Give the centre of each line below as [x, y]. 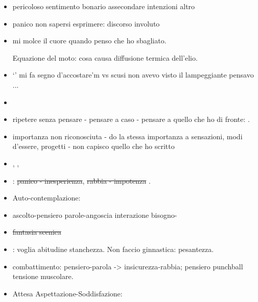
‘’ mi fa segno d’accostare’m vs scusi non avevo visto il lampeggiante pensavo [133, 75]
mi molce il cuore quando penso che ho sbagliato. [89, 41]
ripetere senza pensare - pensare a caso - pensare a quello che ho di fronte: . [131, 119]
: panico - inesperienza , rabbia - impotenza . [81, 180]
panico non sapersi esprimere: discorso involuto [86, 23]
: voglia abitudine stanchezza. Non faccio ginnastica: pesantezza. [113, 249]
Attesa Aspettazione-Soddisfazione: [67, 293]
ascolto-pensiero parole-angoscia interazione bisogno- [95, 215]
